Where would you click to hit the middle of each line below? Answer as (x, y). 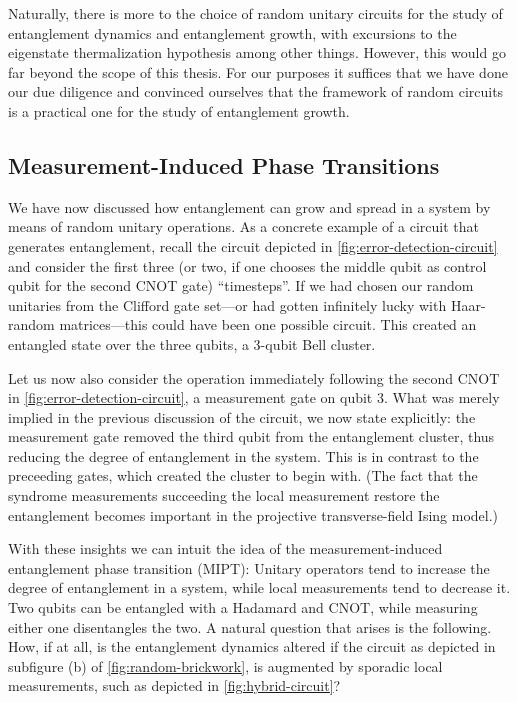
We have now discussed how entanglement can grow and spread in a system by (249, 206)
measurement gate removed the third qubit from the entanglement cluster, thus (251, 436)
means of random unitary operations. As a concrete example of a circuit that (243, 226)
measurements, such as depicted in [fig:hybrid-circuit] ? (174, 685)
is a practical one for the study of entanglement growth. (179, 110)
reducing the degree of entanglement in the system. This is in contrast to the (243, 455)
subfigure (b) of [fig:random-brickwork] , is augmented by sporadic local (225, 665)
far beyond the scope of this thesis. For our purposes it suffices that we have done (258, 71)
